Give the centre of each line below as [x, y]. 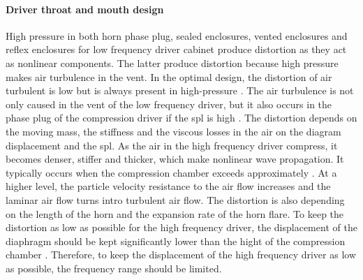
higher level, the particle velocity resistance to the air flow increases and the [168, 186]
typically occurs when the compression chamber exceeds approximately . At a [171, 172]
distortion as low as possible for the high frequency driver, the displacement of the [181, 227]
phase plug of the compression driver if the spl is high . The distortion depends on [181, 118]
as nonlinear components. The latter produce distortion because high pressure [172, 62]
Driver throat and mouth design [85, 9]
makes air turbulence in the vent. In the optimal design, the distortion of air [169, 76]
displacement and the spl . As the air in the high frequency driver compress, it [172, 145]
